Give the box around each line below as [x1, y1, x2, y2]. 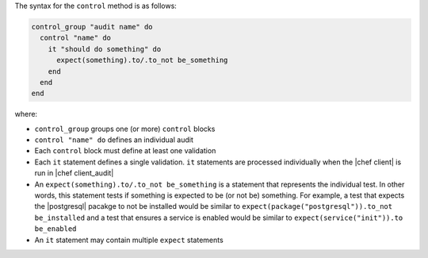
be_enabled [34, 225, 77, 233]
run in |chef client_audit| [34, 168, 114, 178]
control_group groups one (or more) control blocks [34, 124, 216, 133]
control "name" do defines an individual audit [34, 135, 193, 144]
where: [14, 110, 38, 119]
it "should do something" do [48, 44, 162, 53]
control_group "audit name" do [31, 22, 154, 31]
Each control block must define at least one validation [34, 146, 216, 156]
